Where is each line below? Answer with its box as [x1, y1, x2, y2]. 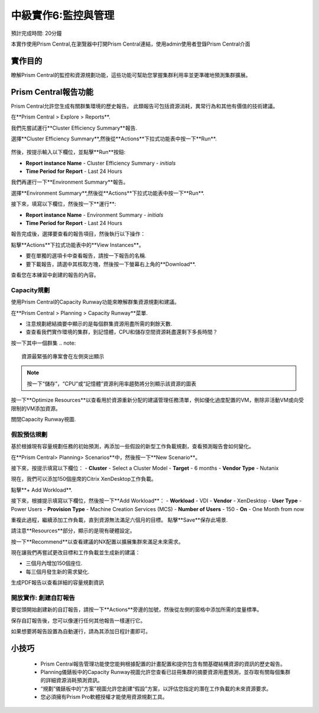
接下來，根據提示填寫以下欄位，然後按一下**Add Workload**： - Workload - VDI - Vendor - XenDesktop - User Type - [11, 497, 302, 505]
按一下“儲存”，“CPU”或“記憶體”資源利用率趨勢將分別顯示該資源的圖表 [27, 380, 197, 387]
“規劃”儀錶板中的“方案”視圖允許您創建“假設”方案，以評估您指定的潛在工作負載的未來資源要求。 [40, 685, 272, 692]
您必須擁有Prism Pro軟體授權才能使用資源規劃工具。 [40, 693, 168, 701]
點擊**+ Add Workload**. [11, 486, 73, 493]
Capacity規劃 [11, 286, 50, 294]
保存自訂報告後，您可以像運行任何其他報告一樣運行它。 [11, 616, 146, 624]
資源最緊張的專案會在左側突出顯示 [21, 353, 105, 360]
